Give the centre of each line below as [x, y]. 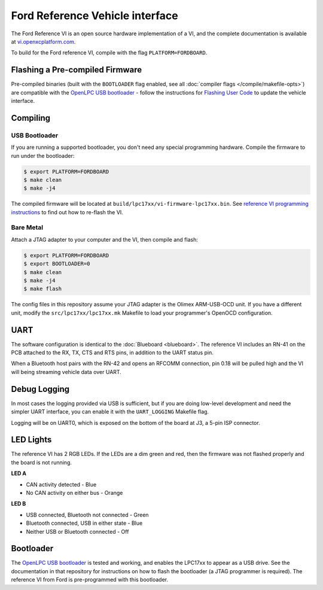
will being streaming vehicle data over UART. [66, 372]
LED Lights [31, 440]
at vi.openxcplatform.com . [43, 41]
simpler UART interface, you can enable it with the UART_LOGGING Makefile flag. [110, 412]
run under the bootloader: [43, 156]
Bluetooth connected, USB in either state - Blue [84, 523]
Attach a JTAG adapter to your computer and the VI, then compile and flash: [105, 239]
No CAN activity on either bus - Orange [74, 493]
